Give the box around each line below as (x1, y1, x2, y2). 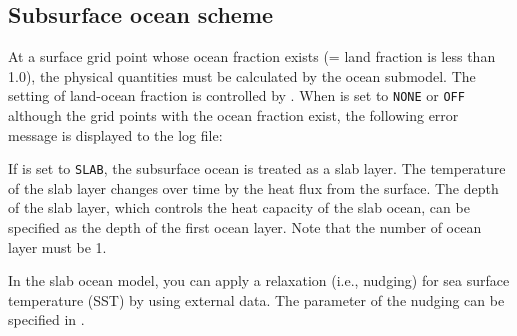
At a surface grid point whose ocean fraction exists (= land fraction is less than (8, 46, 496, 67)
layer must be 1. (8, 236, 107, 257)
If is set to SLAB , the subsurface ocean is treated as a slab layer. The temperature (8, 158, 506, 179)
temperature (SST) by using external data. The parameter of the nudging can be (8, 289, 505, 310)
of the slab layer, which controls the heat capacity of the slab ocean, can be (8, 197, 470, 218)
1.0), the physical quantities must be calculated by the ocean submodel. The (8, 65, 476, 86)
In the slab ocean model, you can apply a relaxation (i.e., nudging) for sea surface (8, 270, 510, 291)
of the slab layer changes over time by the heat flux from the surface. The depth (8, 177, 499, 198)
